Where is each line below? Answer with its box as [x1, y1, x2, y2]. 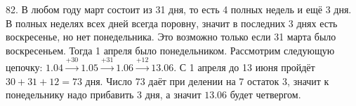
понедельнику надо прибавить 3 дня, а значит [6, 87, 202, 102]
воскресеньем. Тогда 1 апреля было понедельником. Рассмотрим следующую [6, 43, 335, 57]
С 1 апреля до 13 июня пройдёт [179, 60, 315, 75]
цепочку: [6, 60, 43, 75]
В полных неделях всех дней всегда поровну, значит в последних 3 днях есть [6, 15, 338, 30]
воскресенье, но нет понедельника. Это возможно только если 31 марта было [6, 29, 336, 44]
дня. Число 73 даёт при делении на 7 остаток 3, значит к [85, 73, 329, 88]
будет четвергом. [230, 87, 301, 102]
